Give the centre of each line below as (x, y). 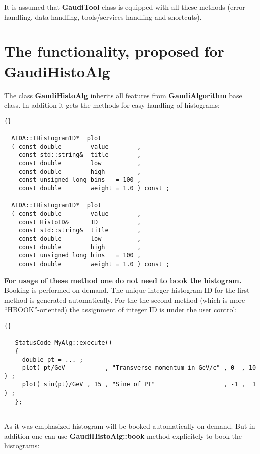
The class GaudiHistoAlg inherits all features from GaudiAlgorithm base (123, 95)
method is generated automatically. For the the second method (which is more (125, 300)
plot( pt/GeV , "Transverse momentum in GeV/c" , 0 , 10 (139, 368)
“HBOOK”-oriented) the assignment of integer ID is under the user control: (121, 310)
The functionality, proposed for (114, 51)
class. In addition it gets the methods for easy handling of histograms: (112, 105)
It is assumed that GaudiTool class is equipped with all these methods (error (125, 7)
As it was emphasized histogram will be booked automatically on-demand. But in (130, 426)
